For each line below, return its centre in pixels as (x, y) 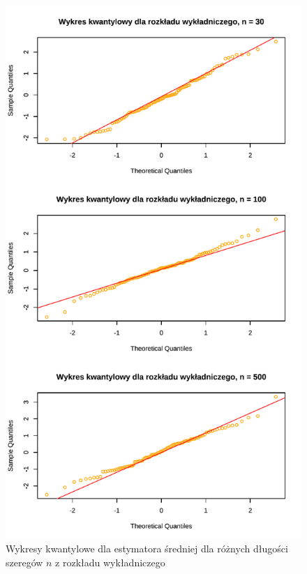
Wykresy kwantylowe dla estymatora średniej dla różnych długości (147, 548)
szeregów (24, 562)
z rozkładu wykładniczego (110, 562)
